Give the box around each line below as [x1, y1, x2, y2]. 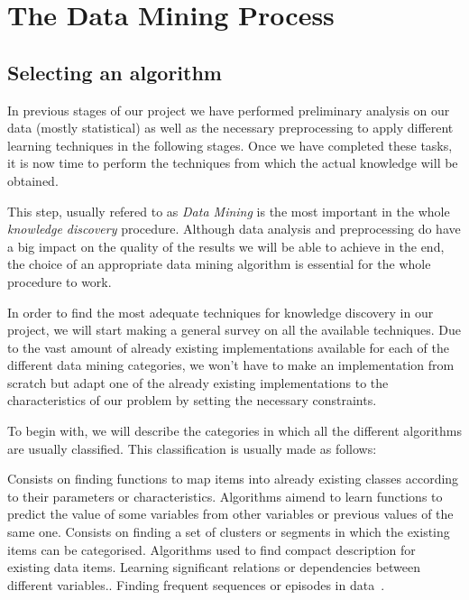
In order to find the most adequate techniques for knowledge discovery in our [7, 302, 434, 321]
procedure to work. [7, 272, 112, 291]
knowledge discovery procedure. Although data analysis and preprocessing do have [7, 219, 461, 238]
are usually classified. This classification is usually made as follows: [7, 438, 377, 457]
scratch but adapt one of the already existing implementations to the [7, 373, 389, 392]
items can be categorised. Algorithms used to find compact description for [7, 540, 416, 558]
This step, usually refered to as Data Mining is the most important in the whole [7, 201, 450, 220]
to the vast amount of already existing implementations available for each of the [7, 337, 449, 356]
